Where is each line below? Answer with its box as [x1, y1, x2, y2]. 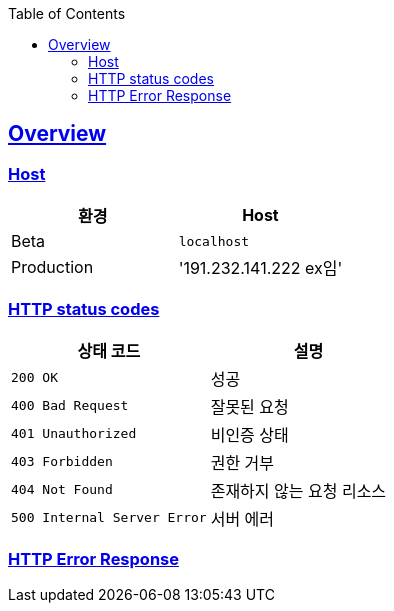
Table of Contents [8, 5, 126, 22]
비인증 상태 [210, 424, 289, 445]
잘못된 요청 [210, 396, 289, 417]
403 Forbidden [11, 454, 113, 470]
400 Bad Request [11, 398, 129, 414]
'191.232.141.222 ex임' [178, 258, 343, 279]
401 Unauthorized [11, 426, 137, 442]
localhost [178, 233, 250, 249]
